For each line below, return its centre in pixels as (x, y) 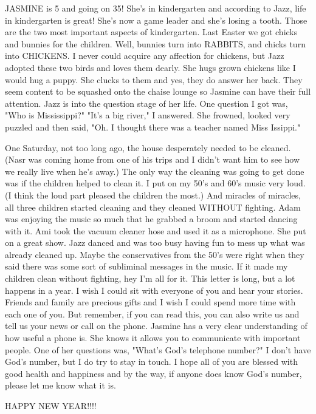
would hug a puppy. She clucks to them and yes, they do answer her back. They (154, 79)
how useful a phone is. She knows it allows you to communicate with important (153, 338)
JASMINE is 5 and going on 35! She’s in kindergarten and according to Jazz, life (156, 8)
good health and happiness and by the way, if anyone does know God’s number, (153, 373)
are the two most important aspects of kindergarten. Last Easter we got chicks (151, 32)
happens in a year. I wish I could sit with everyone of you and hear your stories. (154, 290)
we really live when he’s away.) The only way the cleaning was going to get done (155, 171)
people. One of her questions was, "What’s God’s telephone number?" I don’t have (158, 349)
